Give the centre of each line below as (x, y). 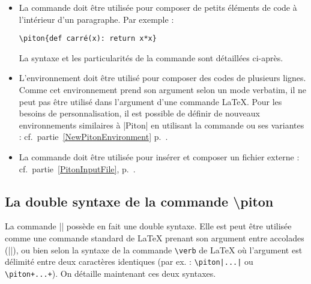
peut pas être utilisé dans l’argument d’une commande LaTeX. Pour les (150, 101)
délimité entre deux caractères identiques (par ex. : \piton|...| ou (129, 261)
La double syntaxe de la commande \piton (139, 201)
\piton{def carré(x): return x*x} (88, 39)
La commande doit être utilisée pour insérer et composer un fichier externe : (159, 157)
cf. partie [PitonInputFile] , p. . (77, 168)
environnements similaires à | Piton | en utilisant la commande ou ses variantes (162, 125)
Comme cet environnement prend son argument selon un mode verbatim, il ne (163, 90)
